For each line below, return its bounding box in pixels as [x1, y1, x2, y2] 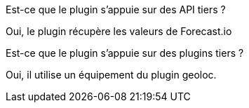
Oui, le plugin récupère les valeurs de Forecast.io [6, 25, 232, 37]
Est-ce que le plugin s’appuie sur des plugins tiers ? [6, 47, 244, 59]
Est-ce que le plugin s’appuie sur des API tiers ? [6, 4, 226, 15]
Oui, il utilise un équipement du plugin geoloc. [6, 69, 217, 81]
